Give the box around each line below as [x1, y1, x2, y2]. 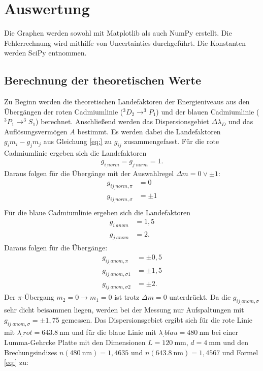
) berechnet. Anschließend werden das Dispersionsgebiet [36, 116, 209, 127]
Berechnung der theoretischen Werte [4, 72, 201, 88]
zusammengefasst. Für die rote [124, 136, 219, 147]
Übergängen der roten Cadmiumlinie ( [4, 106, 123, 117]
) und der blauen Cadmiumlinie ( [156, 106, 259, 117]
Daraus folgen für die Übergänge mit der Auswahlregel [4, 167, 174, 178]
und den [223, 337, 249, 348]
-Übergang [22, 292, 54, 302]
